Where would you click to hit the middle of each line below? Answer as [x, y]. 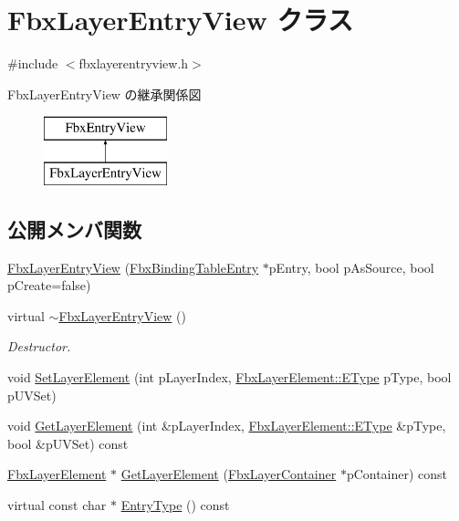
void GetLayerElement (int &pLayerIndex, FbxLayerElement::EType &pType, [227, 426]
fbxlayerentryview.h [134, 63]
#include [33, 63]
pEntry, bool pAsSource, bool [351, 267]
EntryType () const [175, 505]
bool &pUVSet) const [68, 443]
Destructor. [39, 346]
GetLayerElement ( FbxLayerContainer [229, 474]
